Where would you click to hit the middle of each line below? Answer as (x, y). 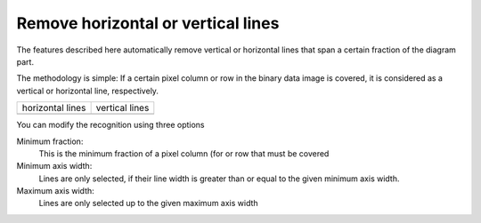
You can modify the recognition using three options (110, 125)
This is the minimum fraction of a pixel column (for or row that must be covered (184, 153)
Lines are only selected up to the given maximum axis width (148, 203)
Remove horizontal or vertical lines (148, 23)
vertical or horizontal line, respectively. (88, 91)
